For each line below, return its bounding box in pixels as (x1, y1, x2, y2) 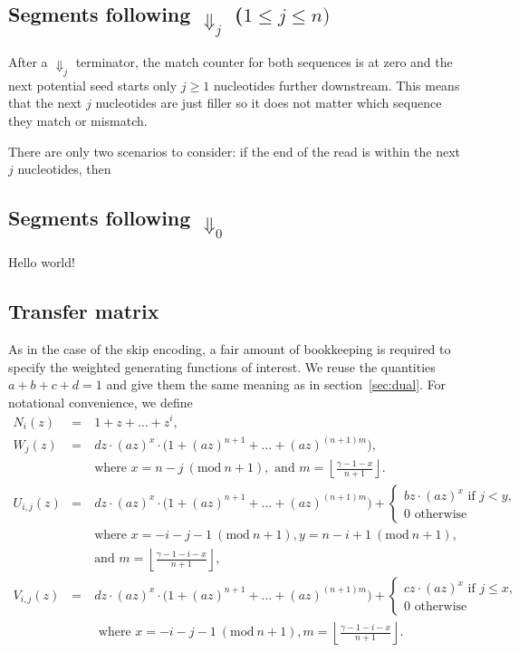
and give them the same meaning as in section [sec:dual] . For (106, 375, 447, 394)
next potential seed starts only (8, 75, 178, 94)
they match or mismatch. (8, 110, 148, 129)
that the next (8, 93, 82, 112)
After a (8, 52, 48, 71)
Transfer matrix (8, 297, 159, 325)
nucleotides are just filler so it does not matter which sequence (95, 93, 442, 112)
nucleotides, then (17, 159, 111, 178)
